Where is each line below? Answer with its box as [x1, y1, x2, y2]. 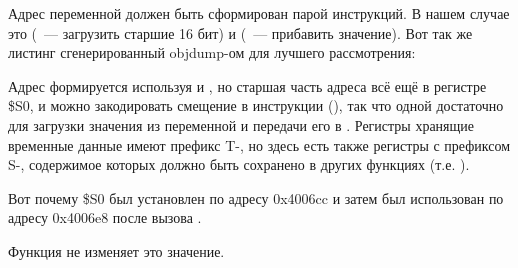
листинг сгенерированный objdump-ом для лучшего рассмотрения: [8, 42, 416, 63]
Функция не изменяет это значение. [8, 240, 225, 261]
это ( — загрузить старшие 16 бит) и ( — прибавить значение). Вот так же [8, 22, 473, 43]
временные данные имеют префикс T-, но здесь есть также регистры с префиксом [8, 134, 511, 155]
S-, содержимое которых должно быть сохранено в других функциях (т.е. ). [8, 154, 470, 175]
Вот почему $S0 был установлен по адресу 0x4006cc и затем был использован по [8, 187, 504, 208]
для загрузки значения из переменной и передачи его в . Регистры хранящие [8, 114, 475, 135]
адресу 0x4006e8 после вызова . [8, 207, 202, 228]
